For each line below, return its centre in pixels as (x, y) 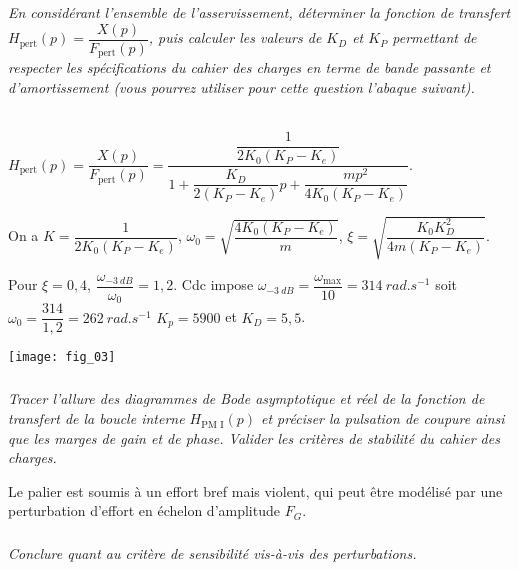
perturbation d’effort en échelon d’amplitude (144, 510)
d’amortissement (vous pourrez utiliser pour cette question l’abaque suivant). (241, 87)
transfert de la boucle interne (96, 418)
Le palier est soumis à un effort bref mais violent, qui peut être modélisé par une (255, 490)
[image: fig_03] (62, 357)
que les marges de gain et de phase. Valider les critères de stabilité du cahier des (254, 437)
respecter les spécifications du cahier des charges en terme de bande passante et (249, 67)
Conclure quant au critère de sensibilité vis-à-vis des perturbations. (212, 553)
